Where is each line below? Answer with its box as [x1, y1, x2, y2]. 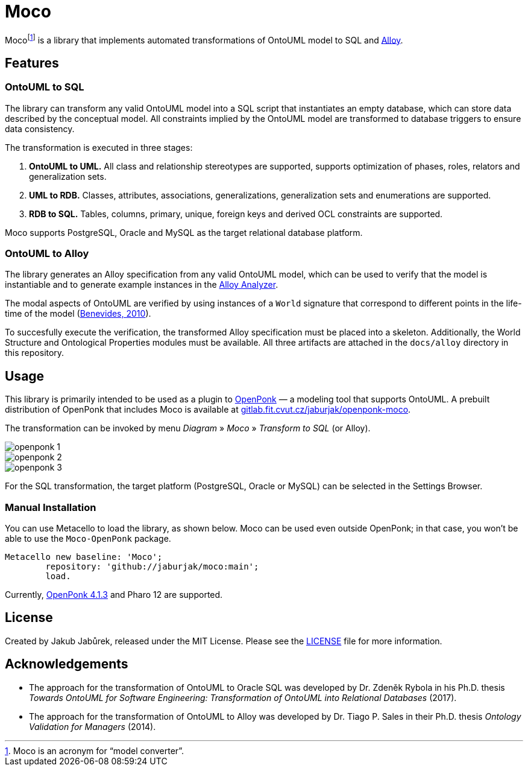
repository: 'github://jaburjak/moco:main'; [45, 561, 259, 571]
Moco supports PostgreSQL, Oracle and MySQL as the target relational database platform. [5, 227, 363, 238]
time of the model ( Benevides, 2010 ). [5, 308, 151, 319]
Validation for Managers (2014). [29, 721, 156, 732]
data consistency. [5, 123, 75, 134]
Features [5, 55, 59, 71]
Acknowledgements [5, 656, 128, 672]
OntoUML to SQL [5, 81, 84, 94]
